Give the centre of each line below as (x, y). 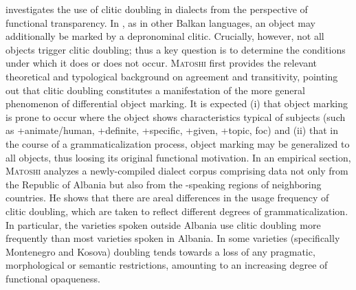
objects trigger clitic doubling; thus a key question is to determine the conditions (176, 49)
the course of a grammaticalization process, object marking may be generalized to (178, 143)
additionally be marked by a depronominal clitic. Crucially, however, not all (165, 36)
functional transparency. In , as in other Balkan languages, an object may (160, 22)
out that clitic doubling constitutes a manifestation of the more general (155, 90)
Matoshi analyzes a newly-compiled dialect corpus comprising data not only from (177, 171)
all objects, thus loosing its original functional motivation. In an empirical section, (178, 157)
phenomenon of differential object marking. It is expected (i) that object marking (177, 103)
